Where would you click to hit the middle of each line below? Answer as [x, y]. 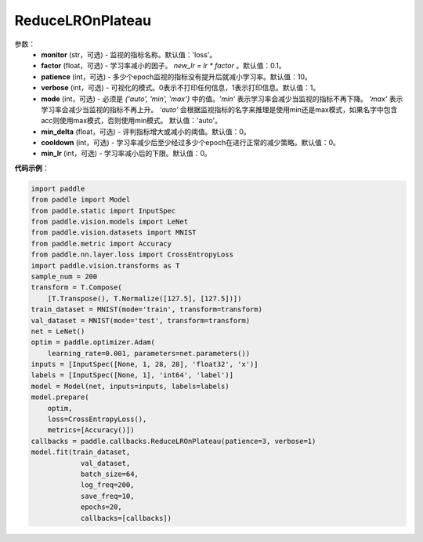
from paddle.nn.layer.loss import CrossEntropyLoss [132, 255]
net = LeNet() [58, 331]
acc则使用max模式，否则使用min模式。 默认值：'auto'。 [132, 121]
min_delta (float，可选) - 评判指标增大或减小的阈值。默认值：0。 [146, 131]
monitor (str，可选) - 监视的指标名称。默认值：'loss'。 [129, 54]
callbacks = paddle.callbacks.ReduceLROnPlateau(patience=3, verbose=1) [174, 441]
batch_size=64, [109, 474]
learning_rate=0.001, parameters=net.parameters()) [149, 353]
